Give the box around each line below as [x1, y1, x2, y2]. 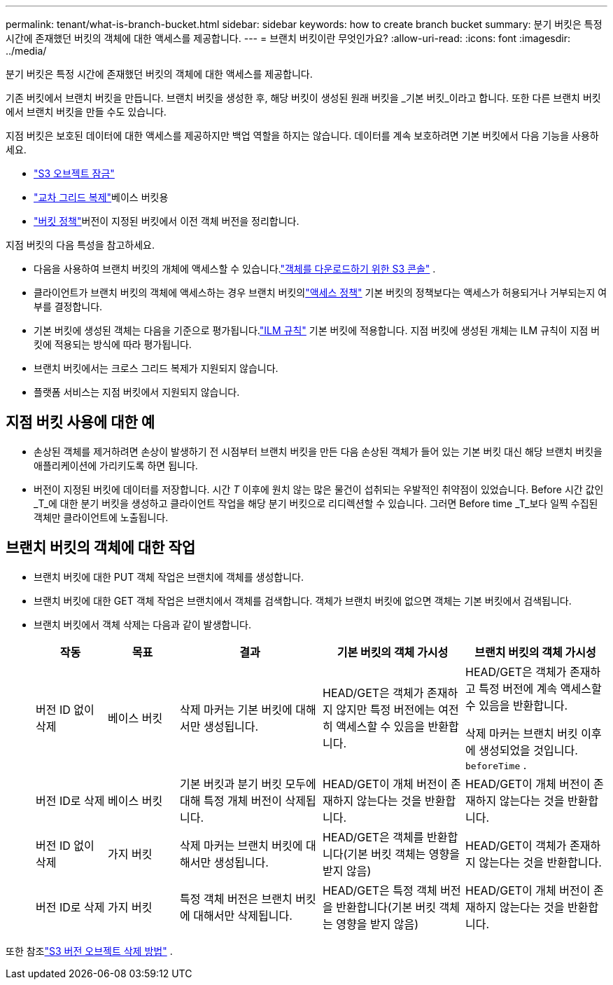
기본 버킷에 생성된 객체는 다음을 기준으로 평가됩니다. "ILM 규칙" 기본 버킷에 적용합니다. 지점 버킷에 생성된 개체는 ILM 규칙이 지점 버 [34, 324, 600, 336]
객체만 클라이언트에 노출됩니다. [34, 511, 169, 523]
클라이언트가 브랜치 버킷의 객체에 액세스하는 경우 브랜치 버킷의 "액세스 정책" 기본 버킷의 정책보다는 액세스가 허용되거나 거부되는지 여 [34, 287, 607, 298]
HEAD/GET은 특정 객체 [323, 883, 437, 897]
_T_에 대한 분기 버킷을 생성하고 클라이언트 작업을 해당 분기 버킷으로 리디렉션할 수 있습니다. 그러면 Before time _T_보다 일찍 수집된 [34, 497, 598, 509]
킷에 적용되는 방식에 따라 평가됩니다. [34, 338, 192, 350]
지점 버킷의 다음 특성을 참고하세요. [6, 239, 155, 251]
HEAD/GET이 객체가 [465, 838, 567, 853]
